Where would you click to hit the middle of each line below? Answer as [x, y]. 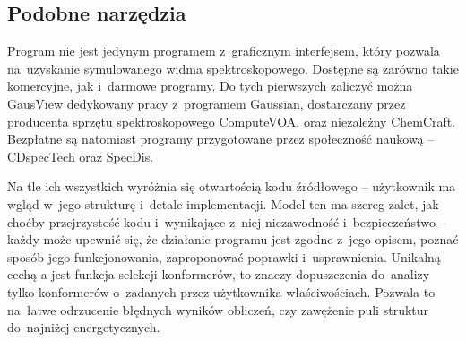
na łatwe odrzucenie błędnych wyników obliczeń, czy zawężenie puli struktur [218, 309]
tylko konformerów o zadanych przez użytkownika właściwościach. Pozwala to [221, 291]
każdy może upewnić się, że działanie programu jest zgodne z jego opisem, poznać [233, 239]
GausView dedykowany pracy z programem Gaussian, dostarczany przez [207, 103]
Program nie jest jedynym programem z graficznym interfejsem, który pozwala [224, 51]
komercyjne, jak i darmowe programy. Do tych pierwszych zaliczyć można [210, 86]
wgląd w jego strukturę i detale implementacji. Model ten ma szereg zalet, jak [223, 203]
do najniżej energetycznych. [84, 327]
